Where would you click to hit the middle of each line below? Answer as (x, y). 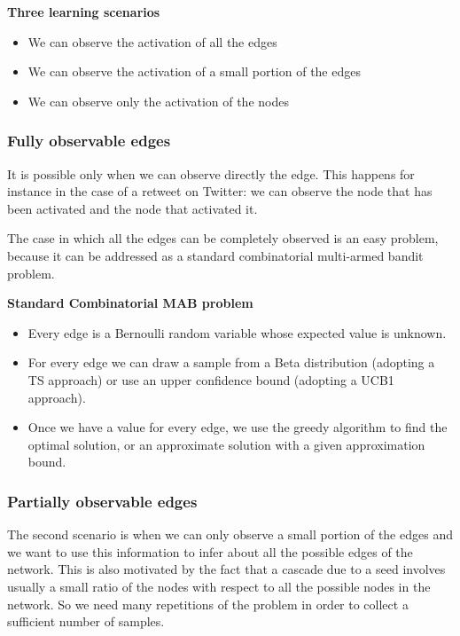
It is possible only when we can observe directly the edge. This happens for (211, 173)
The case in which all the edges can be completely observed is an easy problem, (223, 238)
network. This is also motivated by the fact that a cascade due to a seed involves (226, 569)
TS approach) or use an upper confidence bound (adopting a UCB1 (211, 379)
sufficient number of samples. (86, 621)
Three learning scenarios (84, 12)
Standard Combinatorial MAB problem (130, 303)
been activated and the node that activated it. (133, 208)
